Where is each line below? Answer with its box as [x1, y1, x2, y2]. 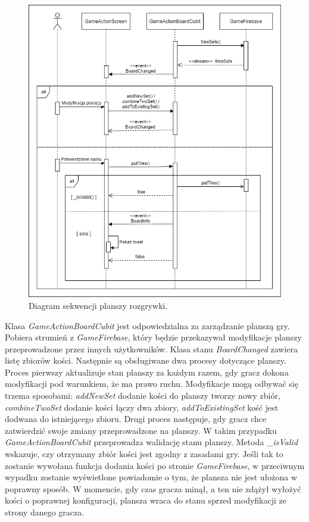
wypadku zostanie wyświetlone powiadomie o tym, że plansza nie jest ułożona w [5, 471, 298, 483]
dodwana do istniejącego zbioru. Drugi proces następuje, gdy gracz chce [5, 412, 267, 425]
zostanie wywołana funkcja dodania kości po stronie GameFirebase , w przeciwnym [5, 459, 305, 471]
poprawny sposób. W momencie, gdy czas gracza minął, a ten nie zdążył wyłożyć [5, 482, 301, 495]
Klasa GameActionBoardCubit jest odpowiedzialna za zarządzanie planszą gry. [5, 319, 290, 332]
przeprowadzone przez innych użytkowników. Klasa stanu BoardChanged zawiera [5, 342, 298, 355]
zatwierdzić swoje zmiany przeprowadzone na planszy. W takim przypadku [5, 424, 277, 436]
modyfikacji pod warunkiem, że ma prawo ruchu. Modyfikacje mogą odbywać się [5, 377, 298, 390]
